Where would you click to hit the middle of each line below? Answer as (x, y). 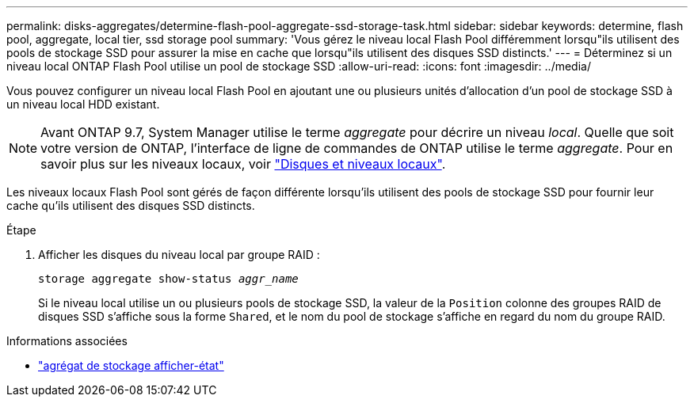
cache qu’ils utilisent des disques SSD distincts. (131, 205)
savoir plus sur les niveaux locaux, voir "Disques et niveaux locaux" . (243, 164)
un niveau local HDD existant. (83, 104)
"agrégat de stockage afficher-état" (131, 365)
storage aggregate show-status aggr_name (168, 279)
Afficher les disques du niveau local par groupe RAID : (179, 255)
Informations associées (67, 341)
